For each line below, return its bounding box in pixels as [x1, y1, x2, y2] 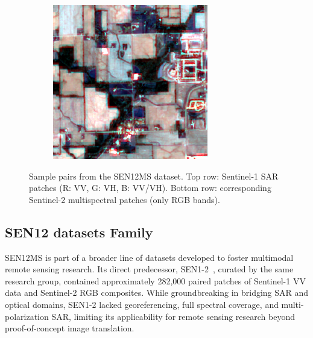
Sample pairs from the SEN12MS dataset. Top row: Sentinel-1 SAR [29, 169, 279, 182]
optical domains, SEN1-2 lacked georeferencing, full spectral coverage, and [5, 298, 279, 310]
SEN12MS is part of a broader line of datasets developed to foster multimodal [5, 251, 294, 263]
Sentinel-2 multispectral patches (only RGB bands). [29, 193, 220, 205]
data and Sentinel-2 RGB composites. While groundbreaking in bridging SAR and [5, 286, 309, 299]
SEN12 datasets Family [5, 222, 153, 241]
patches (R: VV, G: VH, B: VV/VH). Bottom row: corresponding [29, 181, 271, 194]
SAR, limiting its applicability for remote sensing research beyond [51, 310, 296, 322]
